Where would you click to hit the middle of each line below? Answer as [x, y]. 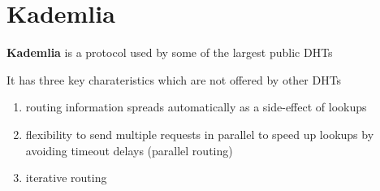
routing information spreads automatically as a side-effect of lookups [196, 107]
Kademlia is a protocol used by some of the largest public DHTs [170, 52]
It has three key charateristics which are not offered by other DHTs [174, 79]
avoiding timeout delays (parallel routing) [129, 150]
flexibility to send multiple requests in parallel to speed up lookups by [200, 134]
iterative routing [66, 178]
